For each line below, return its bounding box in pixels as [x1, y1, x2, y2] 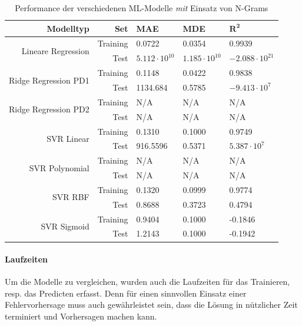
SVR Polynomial [29, 161, 89, 174]
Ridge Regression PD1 [9, 74, 89, 86]
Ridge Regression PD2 [9, 103, 89, 115]
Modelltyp [47, 22, 89, 34]
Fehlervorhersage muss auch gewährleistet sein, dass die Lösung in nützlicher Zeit [5, 298, 298, 311]
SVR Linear [47, 132, 89, 144]
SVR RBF [52, 191, 89, 203]
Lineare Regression [21, 44, 89, 56]
